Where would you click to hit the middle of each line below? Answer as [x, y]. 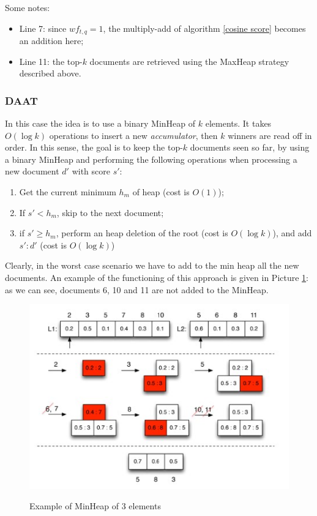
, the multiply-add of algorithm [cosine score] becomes [204, 28]
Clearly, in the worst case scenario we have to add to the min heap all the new [152, 265]
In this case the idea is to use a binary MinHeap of [100, 123]
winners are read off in [270, 135]
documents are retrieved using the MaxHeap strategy [189, 61]
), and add [292, 233]
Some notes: [28, 7]
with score [91, 171]
